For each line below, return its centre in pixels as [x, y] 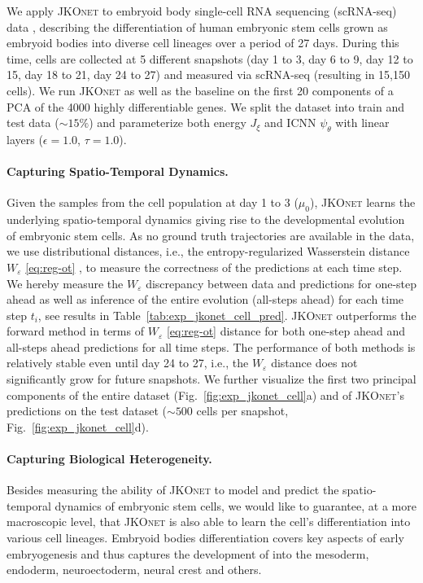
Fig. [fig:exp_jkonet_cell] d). [78, 426]
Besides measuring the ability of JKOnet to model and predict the [173, 490]
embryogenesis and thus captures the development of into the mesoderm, [188, 553]
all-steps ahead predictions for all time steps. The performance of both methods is [211, 346]
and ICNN [290, 123]
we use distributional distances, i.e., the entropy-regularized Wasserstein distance [208, 251]
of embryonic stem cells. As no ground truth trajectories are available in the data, [211, 235]
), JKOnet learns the [362, 202]
